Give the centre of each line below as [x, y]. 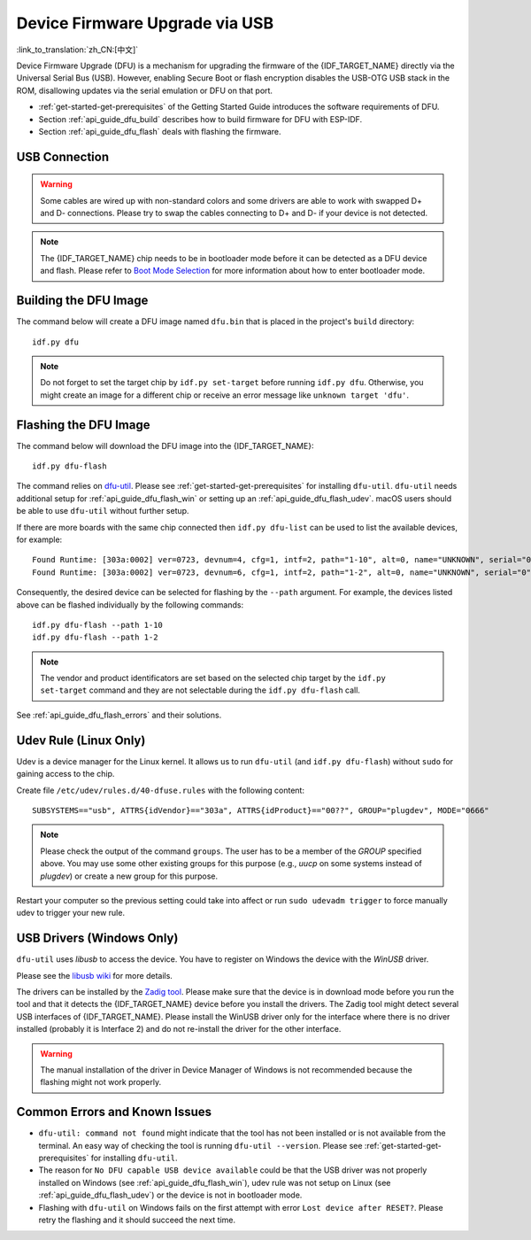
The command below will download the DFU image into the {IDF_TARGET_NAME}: [165, 446]
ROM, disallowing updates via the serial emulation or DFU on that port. [145, 90]
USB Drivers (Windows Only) [97, 938]
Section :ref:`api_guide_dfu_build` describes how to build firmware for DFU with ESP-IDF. [200, 119]
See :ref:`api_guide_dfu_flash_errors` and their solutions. [119, 715]
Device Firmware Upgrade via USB [145, 23]
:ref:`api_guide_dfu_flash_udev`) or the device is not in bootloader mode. [170, 1195]
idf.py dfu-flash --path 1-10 [98, 625]
